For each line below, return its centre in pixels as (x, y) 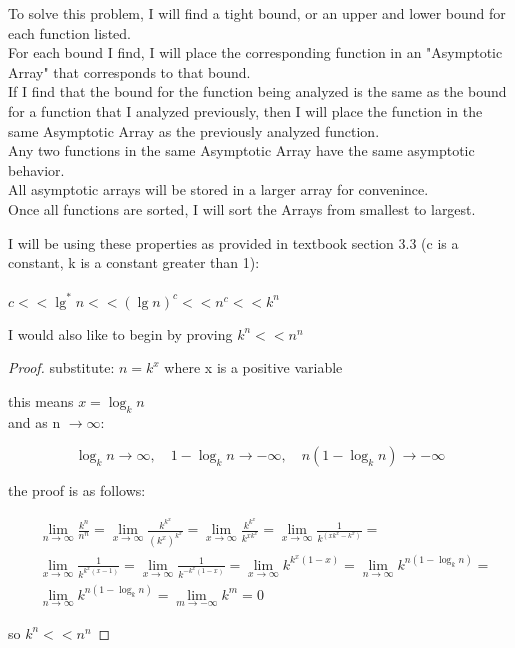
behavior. (36, 169)
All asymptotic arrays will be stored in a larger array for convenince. (218, 189)
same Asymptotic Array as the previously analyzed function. (194, 130)
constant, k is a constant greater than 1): (134, 262)
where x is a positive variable (253, 367)
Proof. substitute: (61, 367)
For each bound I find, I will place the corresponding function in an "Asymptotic (255, 52)
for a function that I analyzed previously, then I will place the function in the (245, 110)
